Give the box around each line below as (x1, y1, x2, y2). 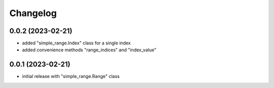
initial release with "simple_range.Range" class (22, 73, 120, 79)
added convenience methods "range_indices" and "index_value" (22, 47, 157, 53)
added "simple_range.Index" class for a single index (22, 40, 131, 46)
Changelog (9, 8, 57, 19)
